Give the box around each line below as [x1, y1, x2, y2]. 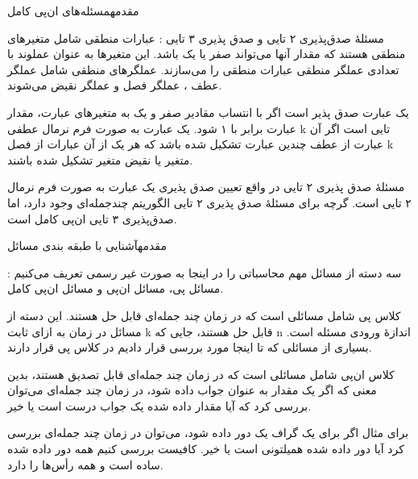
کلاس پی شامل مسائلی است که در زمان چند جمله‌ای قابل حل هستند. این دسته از [7, 306, 401, 323]
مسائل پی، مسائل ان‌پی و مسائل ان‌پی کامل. [7, 280, 224, 297]
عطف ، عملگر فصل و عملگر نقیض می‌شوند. [7, 77, 222, 94]
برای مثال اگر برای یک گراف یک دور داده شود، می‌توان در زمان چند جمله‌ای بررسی [7, 424, 409, 441]
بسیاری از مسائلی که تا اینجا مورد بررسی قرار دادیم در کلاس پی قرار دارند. [7, 339, 372, 356]
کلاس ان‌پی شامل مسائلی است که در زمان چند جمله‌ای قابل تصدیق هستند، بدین [7, 365, 395, 382]
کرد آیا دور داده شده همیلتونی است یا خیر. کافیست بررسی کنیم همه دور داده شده [7, 440, 404, 457]
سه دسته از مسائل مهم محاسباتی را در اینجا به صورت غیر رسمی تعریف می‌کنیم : [7, 264, 402, 281]
